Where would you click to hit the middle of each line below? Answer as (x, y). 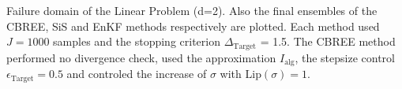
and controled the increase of (137, 74)
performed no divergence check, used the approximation (141, 57)
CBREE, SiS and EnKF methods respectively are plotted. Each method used (193, 26)
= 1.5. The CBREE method (328, 41)
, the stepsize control (345, 57)
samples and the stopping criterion (137, 41)
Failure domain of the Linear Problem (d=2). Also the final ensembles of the (192, 10)
